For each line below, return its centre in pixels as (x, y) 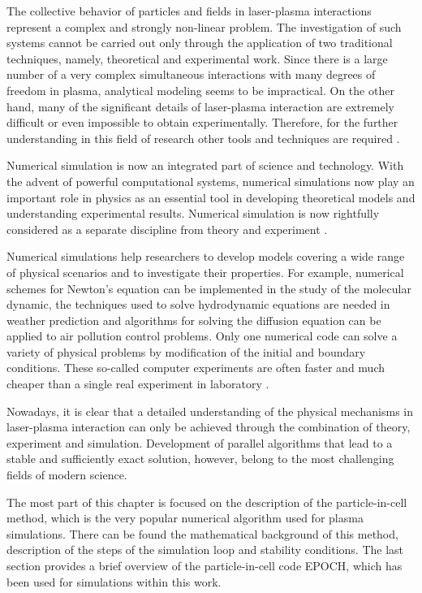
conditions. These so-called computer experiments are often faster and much (196, 368)
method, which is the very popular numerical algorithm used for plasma (185, 518)
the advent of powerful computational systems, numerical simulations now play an (211, 181)
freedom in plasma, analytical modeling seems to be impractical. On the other (200, 90)
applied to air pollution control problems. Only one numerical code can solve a (202, 336)
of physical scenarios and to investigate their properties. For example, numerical (205, 272)
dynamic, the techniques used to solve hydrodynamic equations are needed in (198, 304)
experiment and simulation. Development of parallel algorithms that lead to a (200, 442)
